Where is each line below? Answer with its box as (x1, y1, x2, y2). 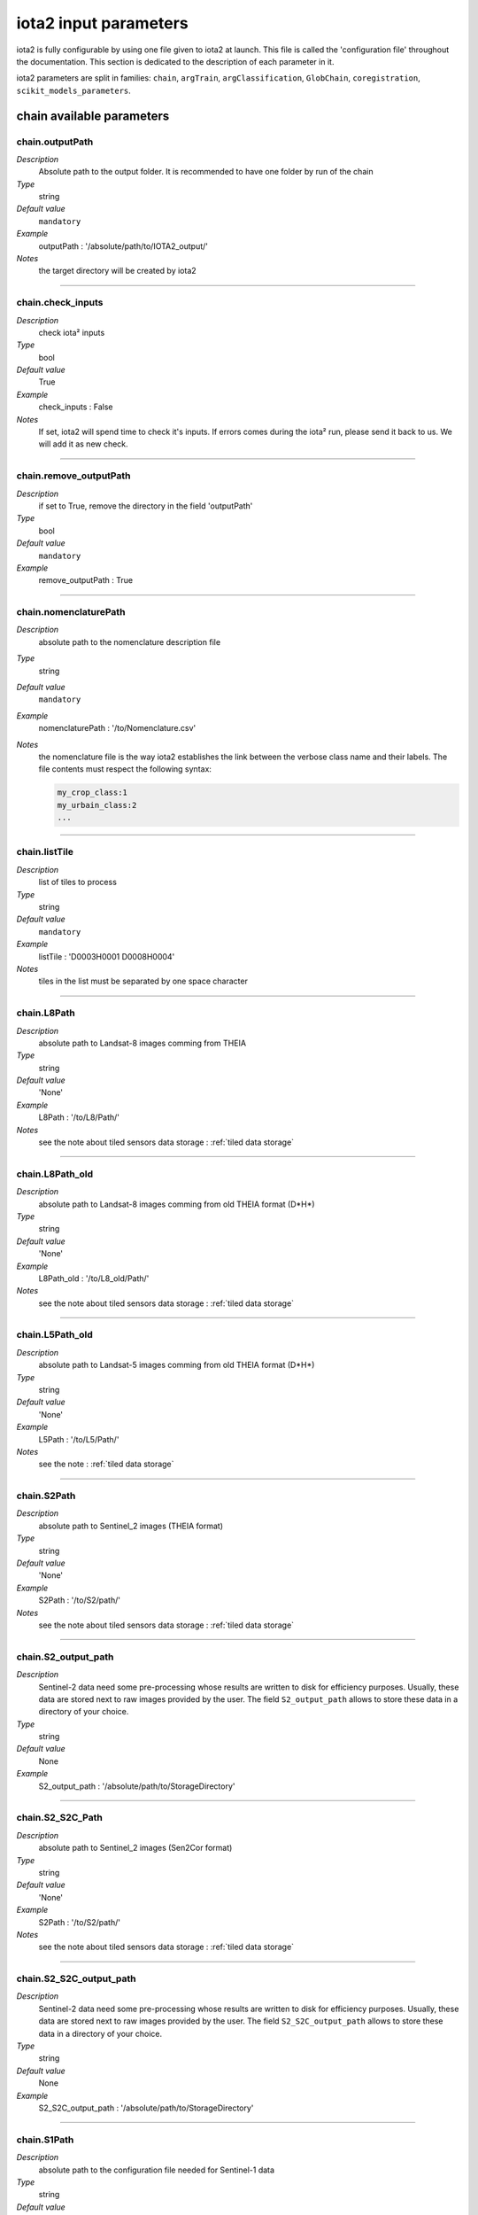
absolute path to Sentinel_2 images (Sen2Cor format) (38, 1843, 233, 1854)
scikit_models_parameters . (16, 85, 132, 96)
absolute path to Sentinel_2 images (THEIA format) (38, 1520, 224, 1531)
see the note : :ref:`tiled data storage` (38, 1458, 174, 1470)
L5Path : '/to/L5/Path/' (38, 1434, 119, 1444)
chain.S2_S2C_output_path (16, 1972, 136, 1985)
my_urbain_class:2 (57, 800, 137, 810)
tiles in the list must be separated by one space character (38, 975, 248, 987)
